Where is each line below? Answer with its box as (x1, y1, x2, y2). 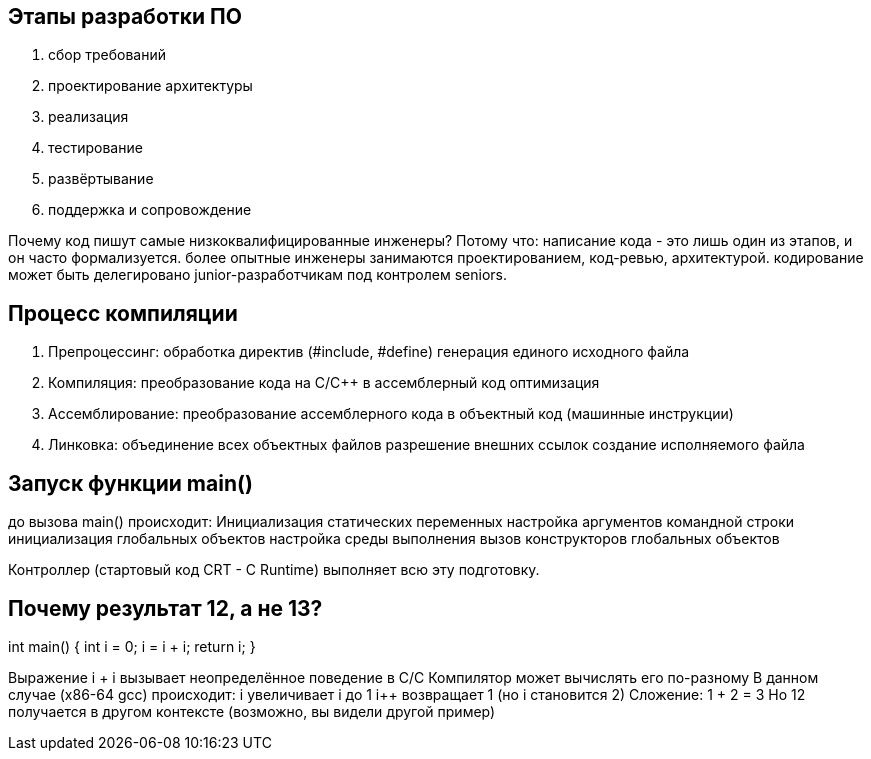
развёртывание (48, 170, 154, 188)
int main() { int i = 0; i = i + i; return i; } (8, 637, 256, 655)
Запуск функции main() (8, 470, 253, 496)
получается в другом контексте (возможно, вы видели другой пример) (8, 702, 496, 720)
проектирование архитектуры (48, 77, 253, 95)
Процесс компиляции (8, 300, 238, 326)
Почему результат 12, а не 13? (8, 595, 323, 621)
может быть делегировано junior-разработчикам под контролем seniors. (8, 266, 507, 284)
